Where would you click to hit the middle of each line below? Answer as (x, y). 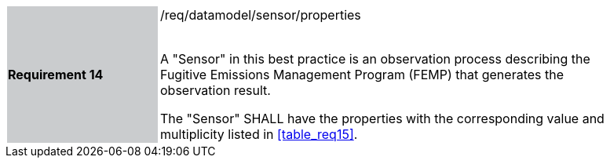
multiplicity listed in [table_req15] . (259, 134)
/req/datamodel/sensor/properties (261, 15)
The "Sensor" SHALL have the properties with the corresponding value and (382, 118)
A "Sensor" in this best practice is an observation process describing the (375, 59)
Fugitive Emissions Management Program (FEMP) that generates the (362, 75)
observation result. (216, 90)
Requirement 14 (56, 75)
